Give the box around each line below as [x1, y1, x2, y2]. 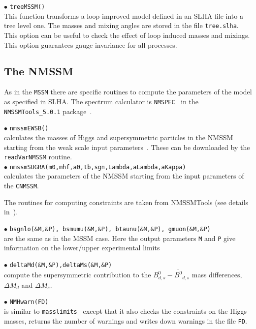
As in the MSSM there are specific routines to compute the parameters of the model [4, 87, 252, 97]
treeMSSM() [9, 3, 45, 10]
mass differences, [192, 269, 242, 280]
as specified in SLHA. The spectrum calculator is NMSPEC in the [4, 96, 199, 106]
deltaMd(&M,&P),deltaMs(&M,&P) [9, 261, 112, 269]
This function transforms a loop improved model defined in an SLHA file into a [4, 10, 243, 21]
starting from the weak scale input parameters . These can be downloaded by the [4, 142, 250, 152]
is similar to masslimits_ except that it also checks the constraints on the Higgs [4, 305, 247, 316]
